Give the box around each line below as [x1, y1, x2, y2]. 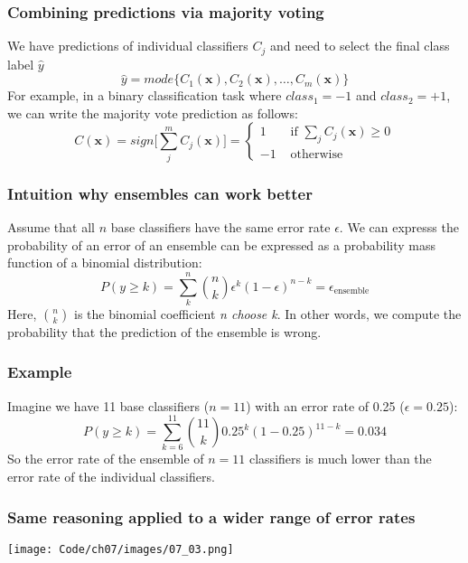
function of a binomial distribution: [7, 253, 202, 272]
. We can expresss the [339, 218, 459, 236]
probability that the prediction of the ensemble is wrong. [7, 322, 322, 341]
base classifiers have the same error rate [110, 218, 331, 236]
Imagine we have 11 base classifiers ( [7, 396, 210, 415]
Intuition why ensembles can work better [7, 182, 313, 204]
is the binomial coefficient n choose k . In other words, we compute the [74, 304, 462, 323]
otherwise [290, 147, 343, 161]
